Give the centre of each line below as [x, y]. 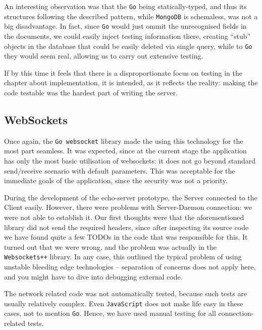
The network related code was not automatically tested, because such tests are [126, 293]
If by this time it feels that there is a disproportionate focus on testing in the [123, 72]
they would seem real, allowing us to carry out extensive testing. [104, 56]
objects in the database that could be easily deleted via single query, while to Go [128, 46]
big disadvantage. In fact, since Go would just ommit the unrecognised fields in [125, 26]
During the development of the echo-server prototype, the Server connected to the [131, 197]
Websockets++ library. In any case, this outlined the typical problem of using [123, 257]
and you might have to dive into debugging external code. [93, 276]
